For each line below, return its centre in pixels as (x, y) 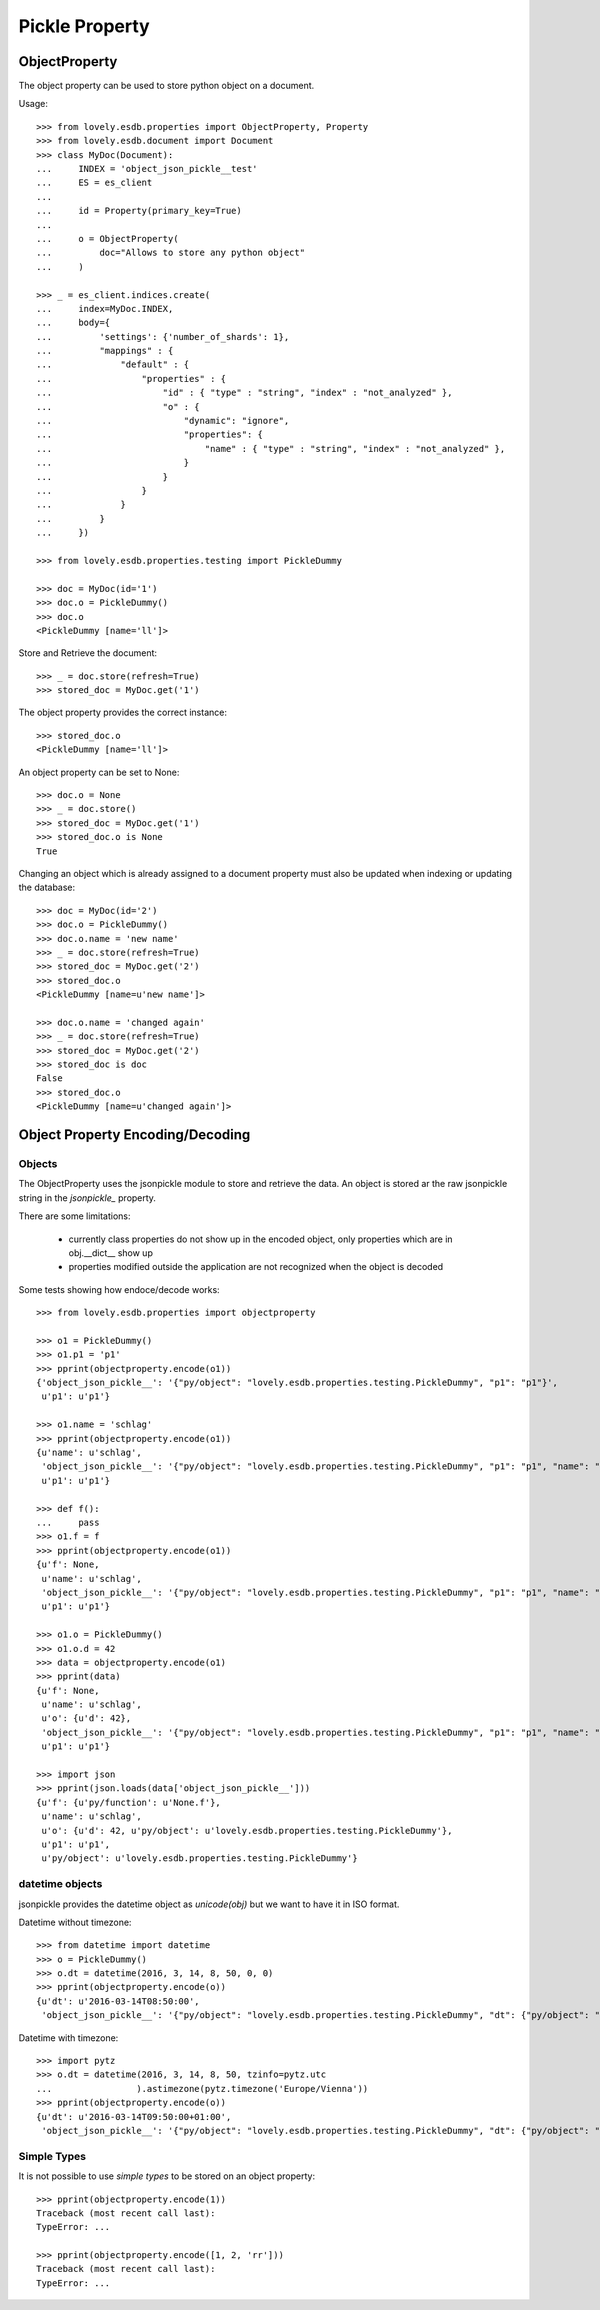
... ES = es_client (94, 183)
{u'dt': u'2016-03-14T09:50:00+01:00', (134, 2116)
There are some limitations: (74, 1216)
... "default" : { (113, 364)
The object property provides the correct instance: (122, 712)
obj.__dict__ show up (111, 1252)
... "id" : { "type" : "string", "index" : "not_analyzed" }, (244, 393)
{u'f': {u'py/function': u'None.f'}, (129, 1802)
